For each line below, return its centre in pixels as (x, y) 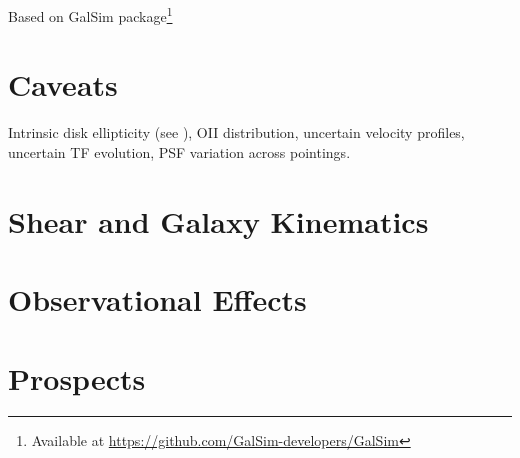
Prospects (77, 377)
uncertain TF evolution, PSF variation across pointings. (179, 151)
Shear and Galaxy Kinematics (218, 220)
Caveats (63, 84)
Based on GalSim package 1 (90, 14)
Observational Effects (157, 299)
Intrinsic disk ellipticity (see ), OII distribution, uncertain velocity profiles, (236, 132)
